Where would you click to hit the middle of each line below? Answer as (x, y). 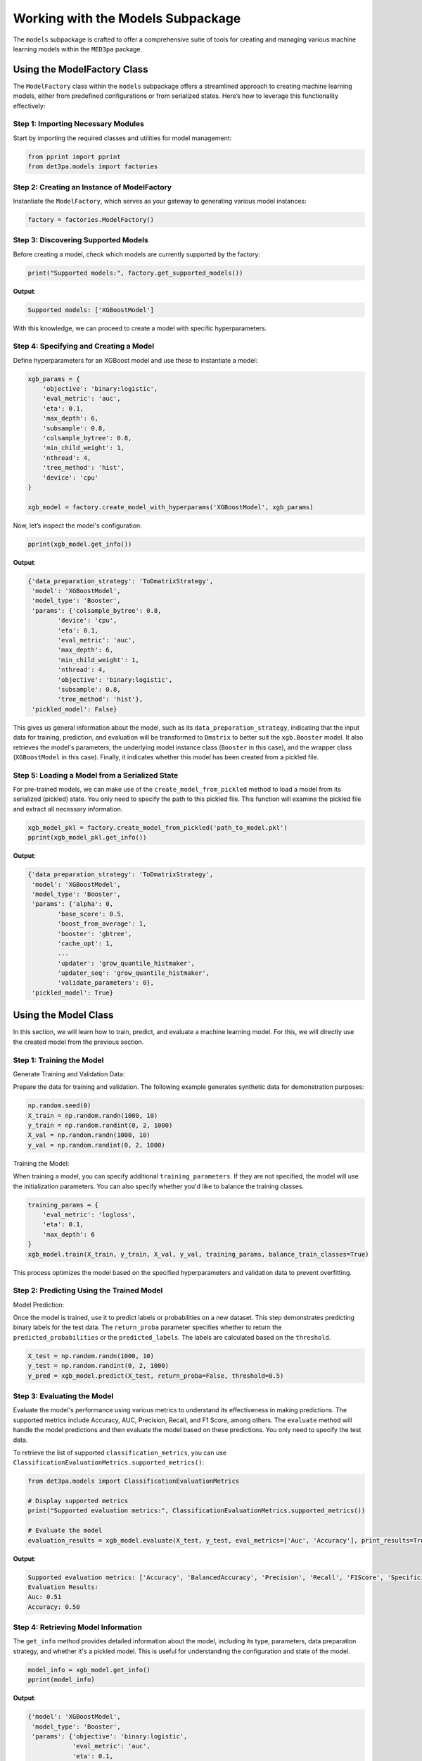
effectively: (29, 106)
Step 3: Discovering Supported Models (81, 240)
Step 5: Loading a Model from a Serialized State (96, 775)
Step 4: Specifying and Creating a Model (84, 347)
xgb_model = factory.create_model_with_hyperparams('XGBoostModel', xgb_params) (171, 507)
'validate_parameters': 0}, (106, 983)
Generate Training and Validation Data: (69, 1074)
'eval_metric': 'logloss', (89, 1214)
